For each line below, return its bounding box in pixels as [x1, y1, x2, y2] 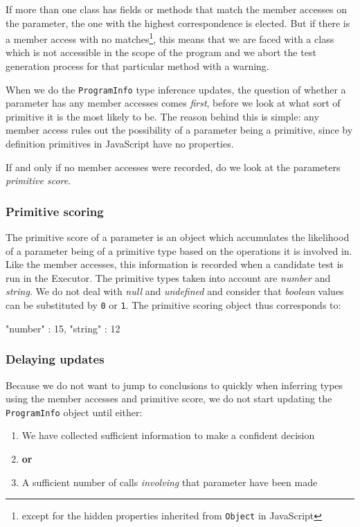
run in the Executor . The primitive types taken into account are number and [6, 270, 331, 285]
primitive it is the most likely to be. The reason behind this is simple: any [6, 109, 319, 123]
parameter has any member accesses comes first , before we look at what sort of [6, 96, 341, 110]
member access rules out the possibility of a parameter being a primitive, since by [6, 123, 353, 137]
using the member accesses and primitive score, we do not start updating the [6, 391, 332, 406]
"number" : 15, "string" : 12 [6, 321, 120, 335]
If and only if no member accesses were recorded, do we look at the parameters [6, 159, 341, 174]
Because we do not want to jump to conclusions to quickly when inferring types [6, 377, 343, 392]
